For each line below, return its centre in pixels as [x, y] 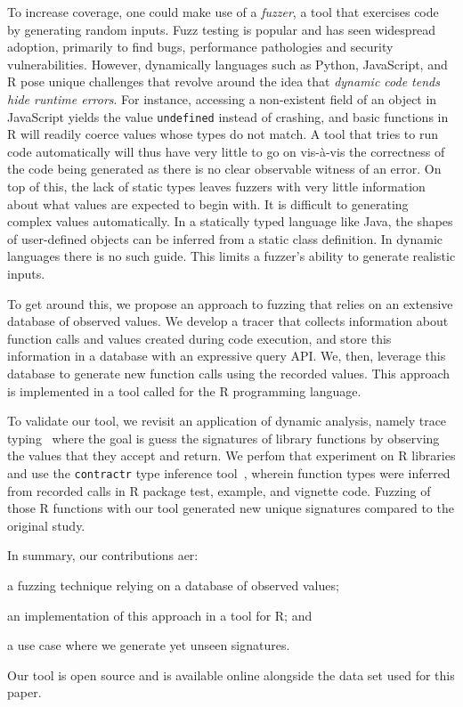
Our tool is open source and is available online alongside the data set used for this [231, 674]
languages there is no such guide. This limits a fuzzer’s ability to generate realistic [231, 256]
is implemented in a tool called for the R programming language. [184, 390]
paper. [24, 692]
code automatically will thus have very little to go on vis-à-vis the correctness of [226, 151]
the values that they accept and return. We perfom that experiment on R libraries [231, 455]
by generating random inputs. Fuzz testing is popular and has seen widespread [222, 29]
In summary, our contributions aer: [103, 555]
